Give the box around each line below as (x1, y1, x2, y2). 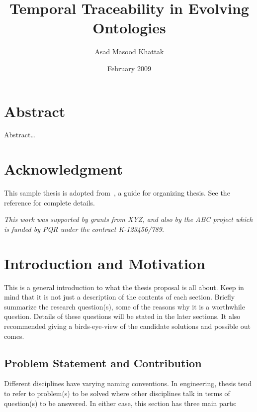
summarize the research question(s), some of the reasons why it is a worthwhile (4, 301, 245, 311)
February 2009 (107, 63, 151, 73)
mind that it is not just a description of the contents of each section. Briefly (4, 292, 235, 302)
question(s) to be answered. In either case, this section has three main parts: (4, 398, 237, 408)
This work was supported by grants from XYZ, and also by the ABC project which (4, 214, 253, 224)
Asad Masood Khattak (94, 46, 164, 57)
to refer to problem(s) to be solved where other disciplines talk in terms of (4, 388, 230, 399)
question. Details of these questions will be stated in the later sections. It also (4, 311, 241, 321)
